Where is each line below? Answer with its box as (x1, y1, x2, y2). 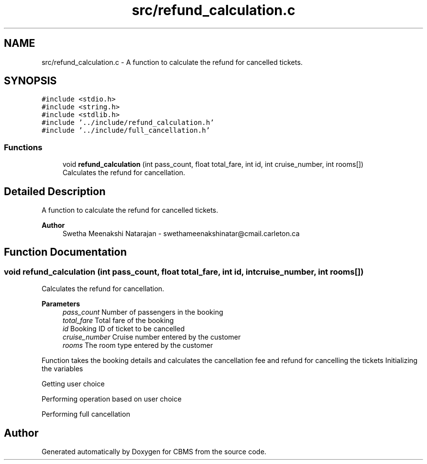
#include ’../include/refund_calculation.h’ (41, 119, 214, 127)
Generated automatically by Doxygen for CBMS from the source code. (41, 447, 267, 456)
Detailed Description (4, 185, 106, 198)
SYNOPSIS (4, 75, 57, 87)
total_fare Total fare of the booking (62, 316, 174, 325)
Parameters (41, 300, 80, 308)
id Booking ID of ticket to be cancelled (62, 324, 185, 333)
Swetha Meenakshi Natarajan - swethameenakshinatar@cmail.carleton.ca (62, 229, 300, 238)
